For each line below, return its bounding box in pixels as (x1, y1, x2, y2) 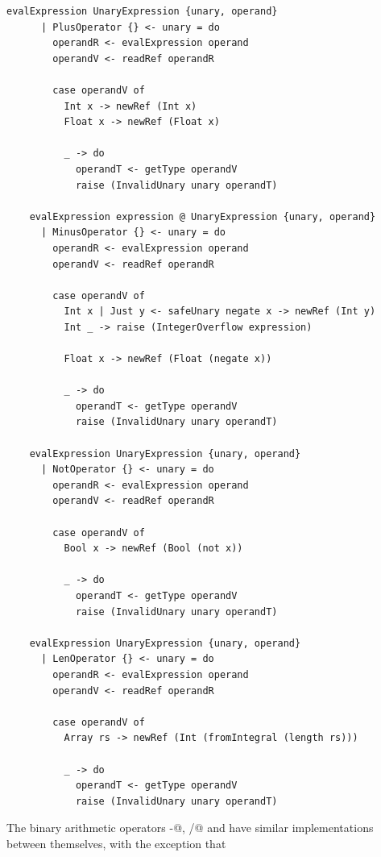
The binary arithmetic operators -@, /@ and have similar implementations (6, 819, 374, 836)
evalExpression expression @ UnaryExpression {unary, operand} (29, 210, 376, 223)
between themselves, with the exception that (6, 834, 226, 851)
